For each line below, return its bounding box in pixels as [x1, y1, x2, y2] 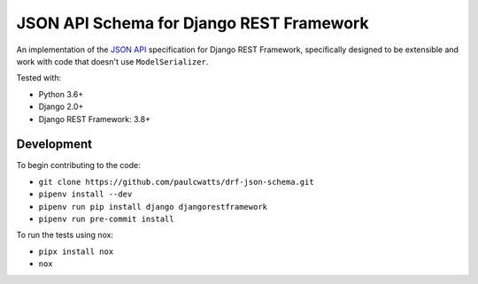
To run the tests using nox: [16, 230, 114, 241]
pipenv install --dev [38, 189, 133, 199]
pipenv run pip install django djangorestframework [38, 202, 268, 211]
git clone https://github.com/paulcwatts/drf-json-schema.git [38, 177, 314, 187]
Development [16, 137, 93, 152]
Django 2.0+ [38, 102, 84, 112]
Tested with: [16, 73, 62, 83]
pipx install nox [38, 246, 114, 257]
